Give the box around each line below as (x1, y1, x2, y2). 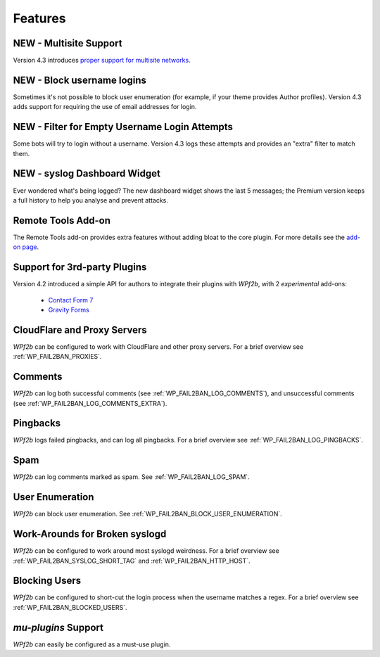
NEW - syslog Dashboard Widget (13, 167, 161, 179)
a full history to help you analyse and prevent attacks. (13, 196, 169, 204)
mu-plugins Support (13, 621, 103, 633)
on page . (13, 243, 39, 251)
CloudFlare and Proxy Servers (13, 324, 147, 336)
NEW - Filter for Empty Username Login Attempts (13, 121, 234, 133)
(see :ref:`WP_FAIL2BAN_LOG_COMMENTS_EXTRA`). (13, 399, 167, 407)
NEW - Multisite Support (13, 37, 122, 49)
